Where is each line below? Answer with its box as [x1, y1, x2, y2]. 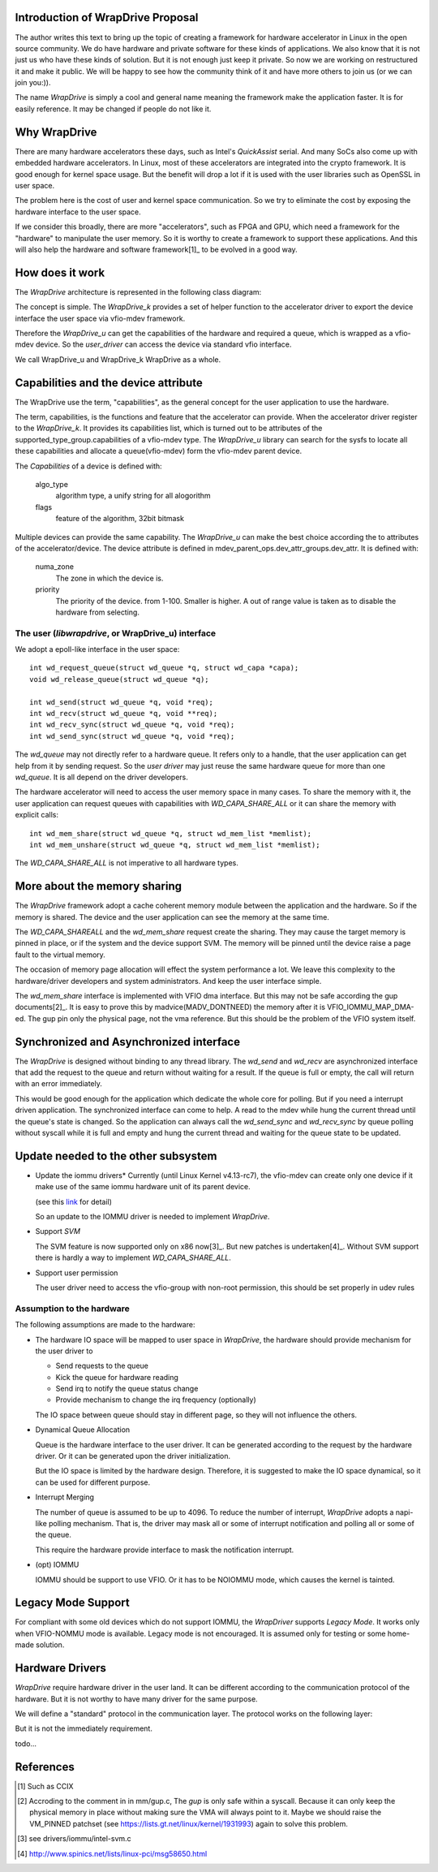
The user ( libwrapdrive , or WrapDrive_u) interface [15, 628, 217, 639]
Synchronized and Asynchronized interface [15, 1035, 241, 1049]
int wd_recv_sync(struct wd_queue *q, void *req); [29, 720, 235, 730]
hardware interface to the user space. [15, 207, 141, 217]
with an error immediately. [15, 1079, 103, 1089]
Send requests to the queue [55, 1361, 149, 1371]
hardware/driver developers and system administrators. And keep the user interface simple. [15, 976, 322, 986]
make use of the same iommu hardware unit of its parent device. [35, 1182, 251, 1192]
